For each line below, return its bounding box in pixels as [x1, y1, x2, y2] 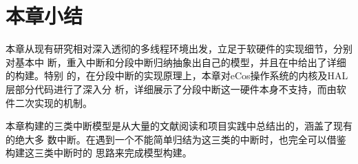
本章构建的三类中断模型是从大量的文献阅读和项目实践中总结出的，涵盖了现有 [6, 119, 352, 133]
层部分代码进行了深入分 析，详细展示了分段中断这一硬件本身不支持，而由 [6, 81, 337, 96]
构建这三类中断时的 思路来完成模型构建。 [6, 145, 192, 160]
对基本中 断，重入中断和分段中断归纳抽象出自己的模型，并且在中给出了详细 [6, 54, 346, 69]
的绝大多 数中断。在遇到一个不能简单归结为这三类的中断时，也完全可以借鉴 [6, 132, 346, 146]
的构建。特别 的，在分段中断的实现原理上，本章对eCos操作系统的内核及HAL [6, 68, 348, 83]
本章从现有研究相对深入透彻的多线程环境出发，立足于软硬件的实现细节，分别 [6, 41, 352, 56]
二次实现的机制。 [14, 95, 92, 110]
